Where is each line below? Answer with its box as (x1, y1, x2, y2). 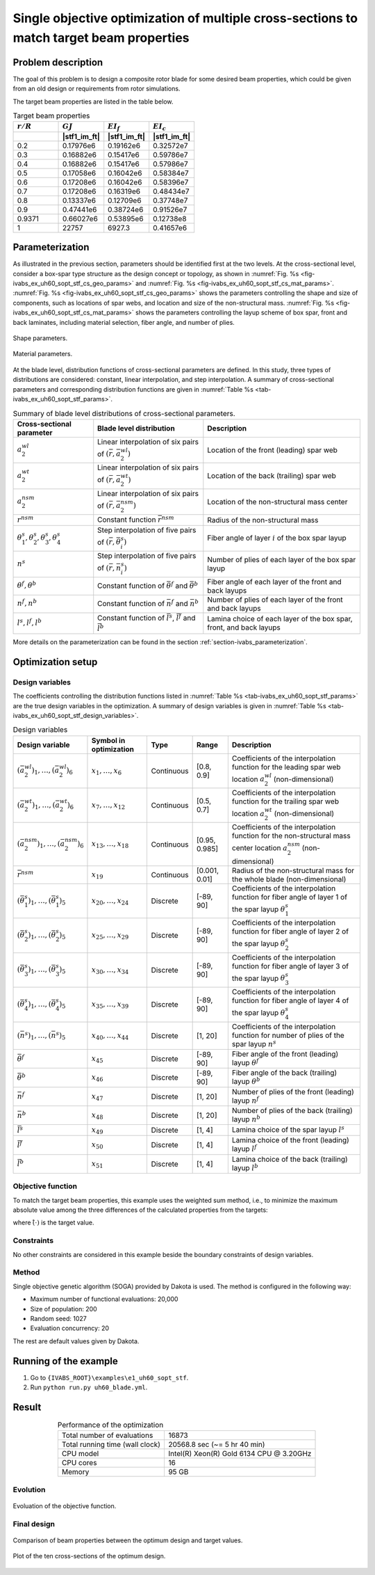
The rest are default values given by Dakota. (12, 1336, 140, 1345)
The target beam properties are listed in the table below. (12, 97, 174, 106)
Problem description (12, 56, 103, 68)
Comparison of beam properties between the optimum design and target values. (12, 1536, 243, 1544)
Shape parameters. (12, 334, 68, 342)
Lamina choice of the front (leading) (231, 1135, 350, 1145)
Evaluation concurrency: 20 (30, 1324, 110, 1332)
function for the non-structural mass (231, 831, 351, 841)
